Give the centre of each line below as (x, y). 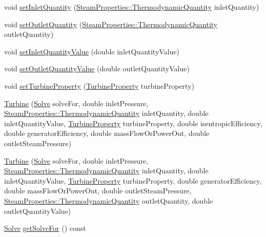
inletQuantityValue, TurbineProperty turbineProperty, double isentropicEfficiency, (133, 123)
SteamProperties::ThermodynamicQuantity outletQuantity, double (109, 200)
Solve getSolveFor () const (45, 228)
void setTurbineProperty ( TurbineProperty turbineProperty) (99, 85)
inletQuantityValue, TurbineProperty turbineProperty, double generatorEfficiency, (133, 180)
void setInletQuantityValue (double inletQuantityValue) (92, 51)
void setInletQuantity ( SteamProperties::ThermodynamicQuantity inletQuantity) (132, 7)
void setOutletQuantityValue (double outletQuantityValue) (97, 68)
